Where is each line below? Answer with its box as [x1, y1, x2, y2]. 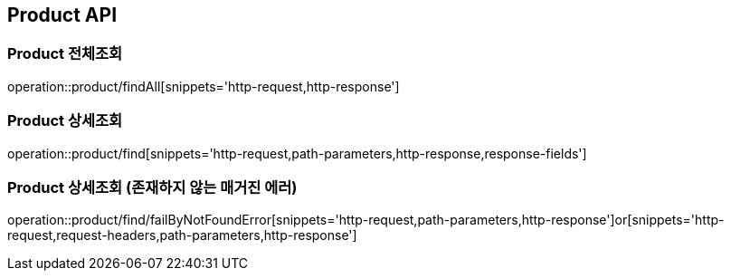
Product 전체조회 [7, 44, 123, 63]
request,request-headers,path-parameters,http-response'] [7, 227, 357, 244]
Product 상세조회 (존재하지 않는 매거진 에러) [7, 177, 298, 197]
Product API [7, 4, 118, 26]
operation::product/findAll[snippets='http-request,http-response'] [7, 78, 400, 94]
